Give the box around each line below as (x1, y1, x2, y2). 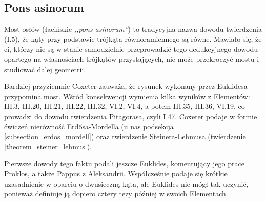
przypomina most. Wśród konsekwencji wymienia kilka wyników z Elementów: (4, 91, 250, 101)
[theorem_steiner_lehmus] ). (4, 141, 92, 151)
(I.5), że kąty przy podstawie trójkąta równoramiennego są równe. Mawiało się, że (4, 33, 262, 44)
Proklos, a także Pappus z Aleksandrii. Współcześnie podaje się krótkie (4, 168, 228, 178)
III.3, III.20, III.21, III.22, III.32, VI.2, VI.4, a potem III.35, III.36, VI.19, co (4, 101, 245, 111)
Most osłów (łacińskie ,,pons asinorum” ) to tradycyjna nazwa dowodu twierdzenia (4, 24, 262, 34)
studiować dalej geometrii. (4, 63, 86, 74)
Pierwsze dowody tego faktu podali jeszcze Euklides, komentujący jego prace (4, 158, 244, 169)
